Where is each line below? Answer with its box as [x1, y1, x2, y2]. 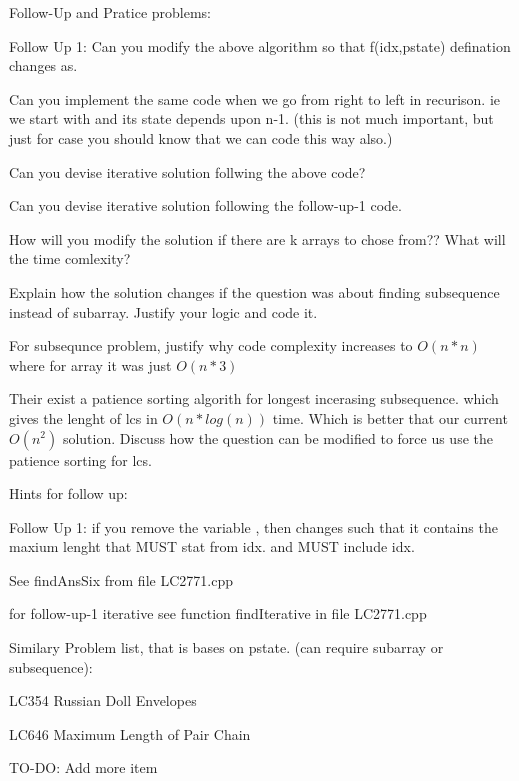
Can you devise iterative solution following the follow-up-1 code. [9, 195, 402, 216]
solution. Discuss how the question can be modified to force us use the [62, 427, 493, 448]
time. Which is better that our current [272, 407, 508, 428]
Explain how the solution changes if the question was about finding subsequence [9, 281, 500, 302]
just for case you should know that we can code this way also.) [9, 127, 393, 148]
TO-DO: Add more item [9, 757, 158, 778]
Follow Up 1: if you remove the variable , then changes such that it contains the [9, 516, 498, 537]
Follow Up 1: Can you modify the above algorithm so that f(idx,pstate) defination [9, 35, 511, 56]
